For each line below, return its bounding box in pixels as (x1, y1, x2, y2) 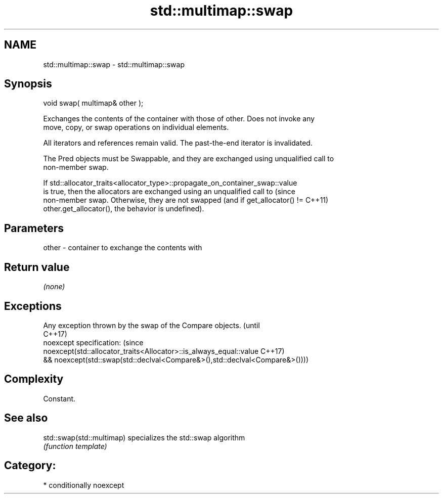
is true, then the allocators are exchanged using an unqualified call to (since (43, 187, 295, 196)
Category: (4, 459, 56, 472)
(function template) (43, 441, 107, 450)
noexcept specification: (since (43, 338, 144, 347)
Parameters (4, 221, 64, 235)
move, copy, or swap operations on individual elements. (43, 123, 229, 132)
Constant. (43, 394, 76, 403)
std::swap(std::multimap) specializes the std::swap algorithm (43, 433, 245, 442)
